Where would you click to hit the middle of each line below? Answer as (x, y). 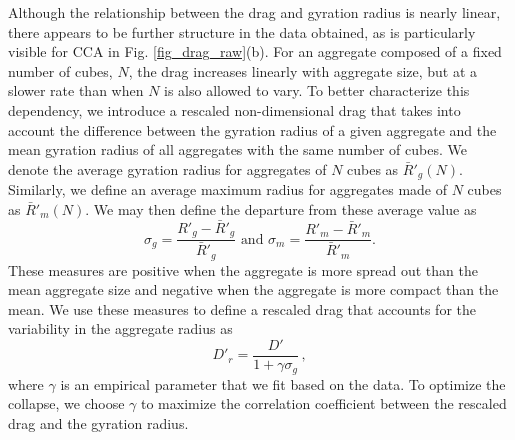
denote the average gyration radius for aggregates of (167, 168)
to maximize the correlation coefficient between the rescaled (323, 403)
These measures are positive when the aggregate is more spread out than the (243, 269)
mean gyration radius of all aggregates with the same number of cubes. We (237, 149)
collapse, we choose (66, 403)
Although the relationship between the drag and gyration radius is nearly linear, (254, 12)
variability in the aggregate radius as (120, 328)
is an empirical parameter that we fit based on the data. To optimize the (283, 383)
